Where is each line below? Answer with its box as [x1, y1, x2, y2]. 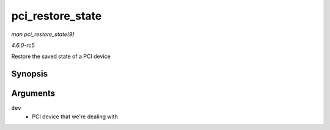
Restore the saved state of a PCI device [11, 52, 111, 60]
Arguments [11, 88, 56, 99]
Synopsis [11, 69, 48, 79]
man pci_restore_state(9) [11, 31, 75, 38]
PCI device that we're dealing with [32, 113, 119, 120]
